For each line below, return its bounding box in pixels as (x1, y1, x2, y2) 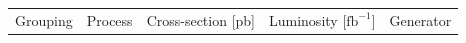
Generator (389, 9, 452, 30)
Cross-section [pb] (146, 9, 255, 30)
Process (86, 9, 133, 30)
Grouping (15, 9, 73, 30)
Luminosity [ (269, 9, 347, 30)
